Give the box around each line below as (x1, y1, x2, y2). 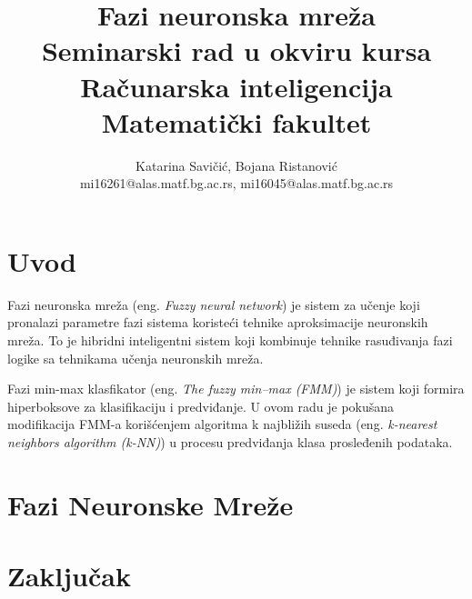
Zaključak (7, 557, 131, 594)
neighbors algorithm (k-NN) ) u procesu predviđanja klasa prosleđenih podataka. (7, 432, 453, 451)
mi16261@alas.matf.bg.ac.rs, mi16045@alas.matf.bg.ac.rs (79, 174, 394, 193)
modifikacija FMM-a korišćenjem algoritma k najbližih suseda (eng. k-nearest (7, 414, 437, 434)
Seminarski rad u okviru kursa (41, 32, 432, 69)
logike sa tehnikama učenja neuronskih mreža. (7, 348, 264, 367)
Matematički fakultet (101, 103, 372, 140)
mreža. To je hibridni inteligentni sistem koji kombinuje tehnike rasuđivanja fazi (7, 331, 453, 349)
